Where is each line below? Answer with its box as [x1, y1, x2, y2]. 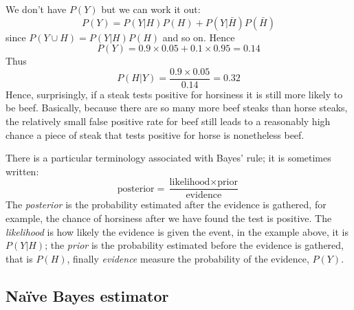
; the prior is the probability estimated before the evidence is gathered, [45, 238, 344, 252]
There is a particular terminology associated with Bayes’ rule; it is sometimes [5, 151, 331, 165]
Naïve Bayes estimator [5, 285, 169, 306]
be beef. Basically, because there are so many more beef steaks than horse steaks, [5, 100, 348, 115]
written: [5, 164, 39, 178]
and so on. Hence [162, 30, 235, 44]
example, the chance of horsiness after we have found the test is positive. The [5, 211, 332, 225]
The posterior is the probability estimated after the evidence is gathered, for [5, 197, 327, 212]
